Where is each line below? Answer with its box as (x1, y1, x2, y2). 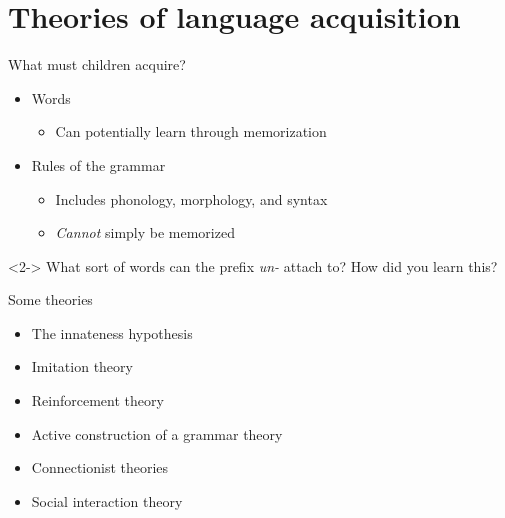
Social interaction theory (31, 490, 183, 511)
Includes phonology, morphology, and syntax (55, 188, 328, 209)
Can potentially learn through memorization (55, 121, 327, 142)
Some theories (8, 289, 93, 310)
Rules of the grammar (31, 154, 166, 175)
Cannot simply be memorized (55, 222, 235, 243)
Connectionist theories (31, 457, 169, 478)
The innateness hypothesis (31, 322, 193, 343)
